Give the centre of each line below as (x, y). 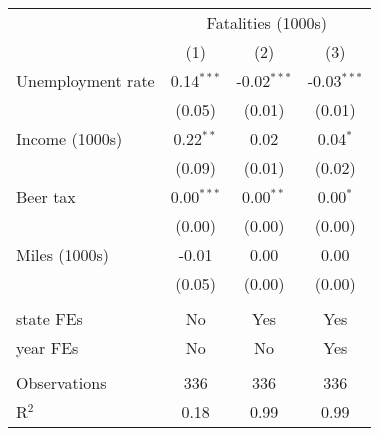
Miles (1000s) (63, 254)
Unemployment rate (85, 80)
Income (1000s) (69, 138)
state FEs (49, 318)
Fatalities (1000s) (266, 22)
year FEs (47, 347)
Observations (61, 382)
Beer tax (46, 196)
